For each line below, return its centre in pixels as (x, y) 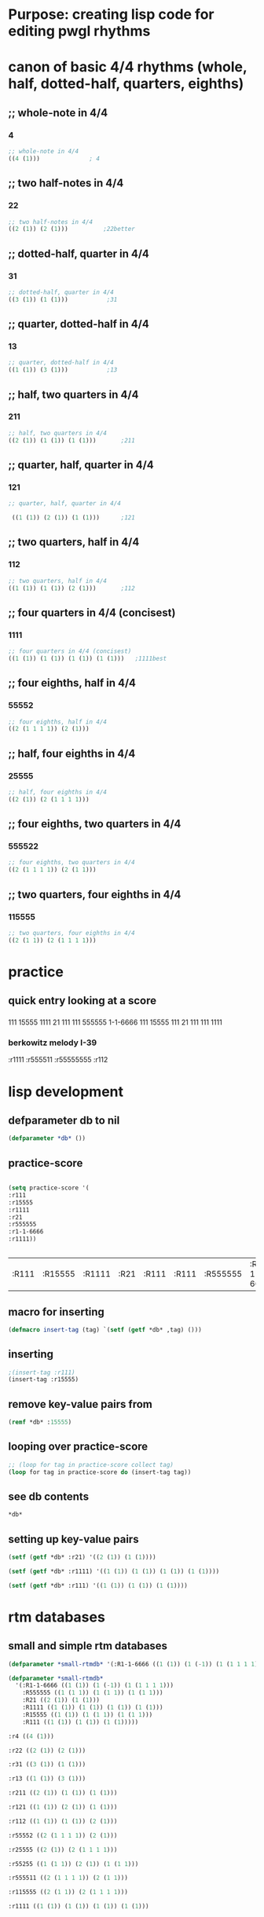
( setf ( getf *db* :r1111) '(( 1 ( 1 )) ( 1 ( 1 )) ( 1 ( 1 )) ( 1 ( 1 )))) (114, 1571)
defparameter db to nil (64, 1120)
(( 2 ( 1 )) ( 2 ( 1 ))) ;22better (71, 229)
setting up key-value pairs (73, 1539)
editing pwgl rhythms (79, 31)
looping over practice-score (78, 1447)
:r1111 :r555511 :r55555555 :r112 (58, 1060)
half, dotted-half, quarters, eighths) (126, 84)
